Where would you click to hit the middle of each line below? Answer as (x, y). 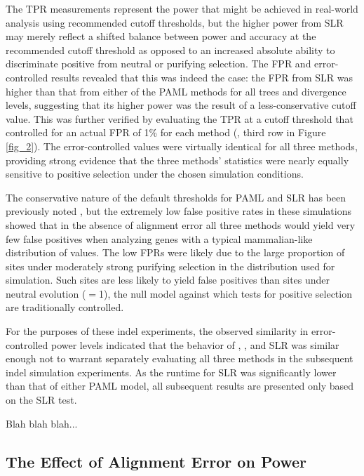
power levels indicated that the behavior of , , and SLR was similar (195, 344)
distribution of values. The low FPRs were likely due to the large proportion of (175, 252)
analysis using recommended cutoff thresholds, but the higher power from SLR (175, 22)
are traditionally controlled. (65, 307)
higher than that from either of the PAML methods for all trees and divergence (176, 91)
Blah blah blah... (42, 423)
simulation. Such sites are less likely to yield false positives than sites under (168, 280)
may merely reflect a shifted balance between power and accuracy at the (161, 36)
